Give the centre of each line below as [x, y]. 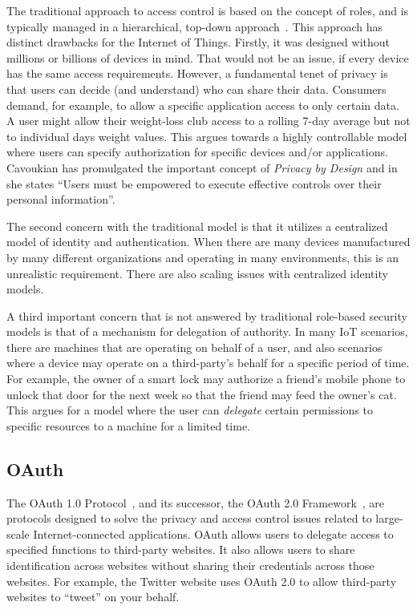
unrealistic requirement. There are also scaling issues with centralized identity [197, 273]
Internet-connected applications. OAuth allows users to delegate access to [213, 533]
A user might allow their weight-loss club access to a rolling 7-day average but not [208, 121]
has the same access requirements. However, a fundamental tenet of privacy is [197, 73]
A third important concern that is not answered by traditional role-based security [207, 315]
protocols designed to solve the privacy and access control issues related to [189, 518]
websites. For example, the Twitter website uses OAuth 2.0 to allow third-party [202, 581]
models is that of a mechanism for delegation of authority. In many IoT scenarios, [207, 331]
